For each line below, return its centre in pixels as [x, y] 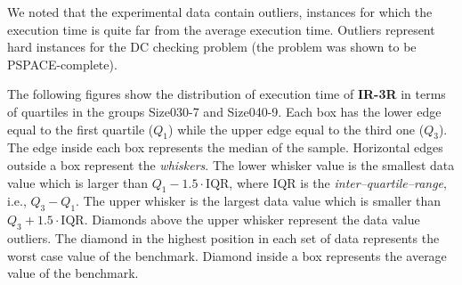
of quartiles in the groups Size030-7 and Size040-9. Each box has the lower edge [224, 111]
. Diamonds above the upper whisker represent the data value [252, 220]
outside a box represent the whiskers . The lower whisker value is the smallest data [231, 164]
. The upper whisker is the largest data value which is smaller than [259, 201]
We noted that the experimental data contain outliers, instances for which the [220, 12]
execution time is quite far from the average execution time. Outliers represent [221, 29]
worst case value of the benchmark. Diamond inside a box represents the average [227, 255]
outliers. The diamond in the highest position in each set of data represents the [223, 237]
